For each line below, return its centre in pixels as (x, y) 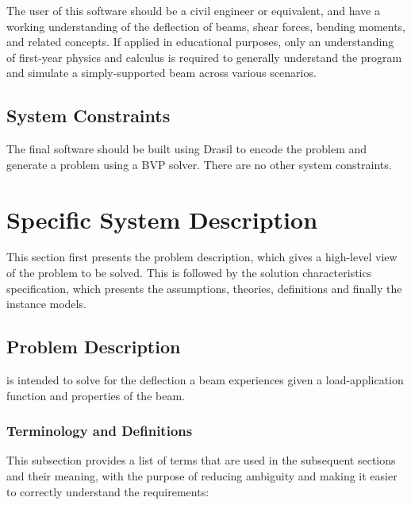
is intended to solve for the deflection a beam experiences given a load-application (205, 380)
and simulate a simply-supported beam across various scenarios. (161, 73)
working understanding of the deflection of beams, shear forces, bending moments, (206, 26)
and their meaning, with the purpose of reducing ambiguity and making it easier (202, 476)
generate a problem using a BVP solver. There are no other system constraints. (199, 164)
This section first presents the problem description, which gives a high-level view (202, 257)
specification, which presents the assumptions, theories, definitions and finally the (204, 288)
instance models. (46, 304)
